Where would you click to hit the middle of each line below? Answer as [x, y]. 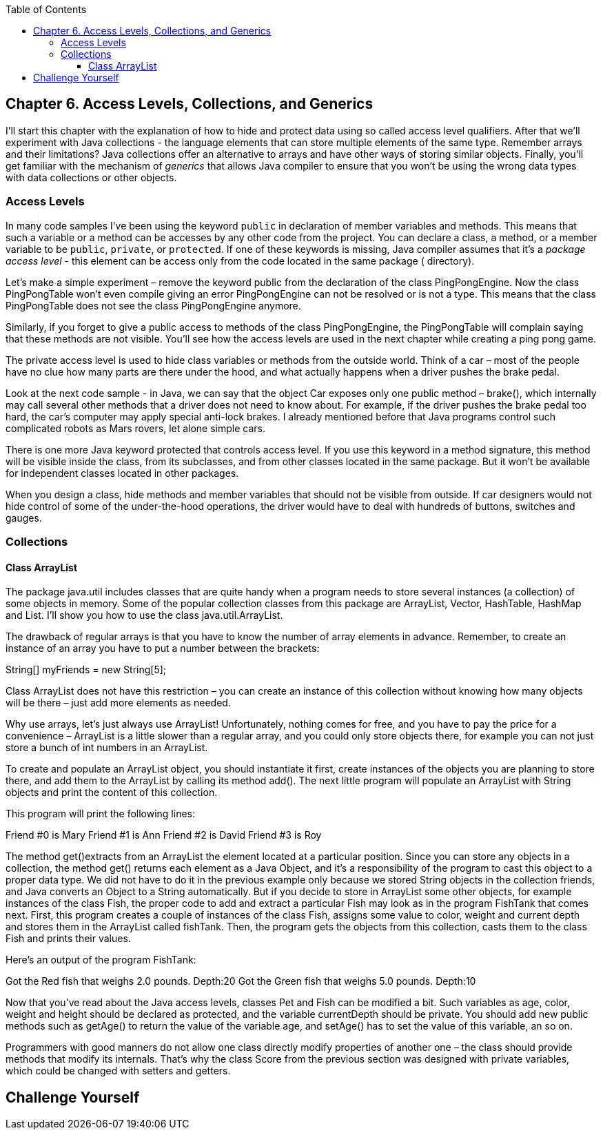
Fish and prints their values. [68, 939]
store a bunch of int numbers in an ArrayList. [107, 748]
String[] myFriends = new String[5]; [86, 670]
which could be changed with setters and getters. [118, 1071]
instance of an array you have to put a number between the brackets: [163, 648]
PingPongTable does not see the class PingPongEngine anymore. [153, 305]
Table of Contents [46, 9]
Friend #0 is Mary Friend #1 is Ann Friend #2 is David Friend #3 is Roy [164, 835]
